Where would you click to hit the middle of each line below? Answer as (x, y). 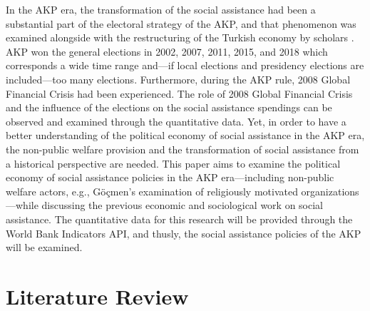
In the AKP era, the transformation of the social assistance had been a (161, 9)
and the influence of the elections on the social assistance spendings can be (169, 107)
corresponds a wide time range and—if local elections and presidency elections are (185, 65)
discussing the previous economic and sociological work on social (183, 205)
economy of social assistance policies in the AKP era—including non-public (170, 177)
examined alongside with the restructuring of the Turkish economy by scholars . (180, 37)
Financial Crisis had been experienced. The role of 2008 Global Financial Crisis (179, 93)
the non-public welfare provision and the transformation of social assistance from (183, 149)
